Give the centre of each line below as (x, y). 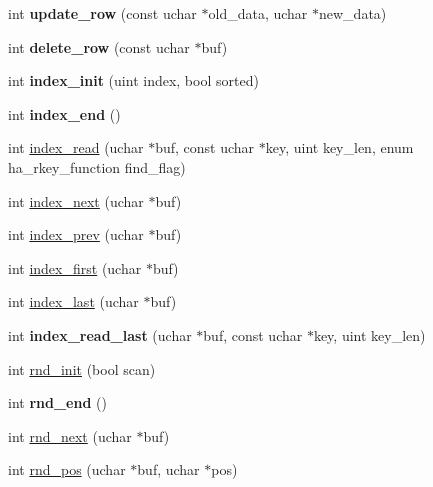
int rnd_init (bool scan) (82, 368)
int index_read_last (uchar (100, 334)
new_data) (353, 13)
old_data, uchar (258, 13)
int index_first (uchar (75, 267)
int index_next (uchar (76, 200)
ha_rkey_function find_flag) (97, 166)
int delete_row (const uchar (99, 46)
